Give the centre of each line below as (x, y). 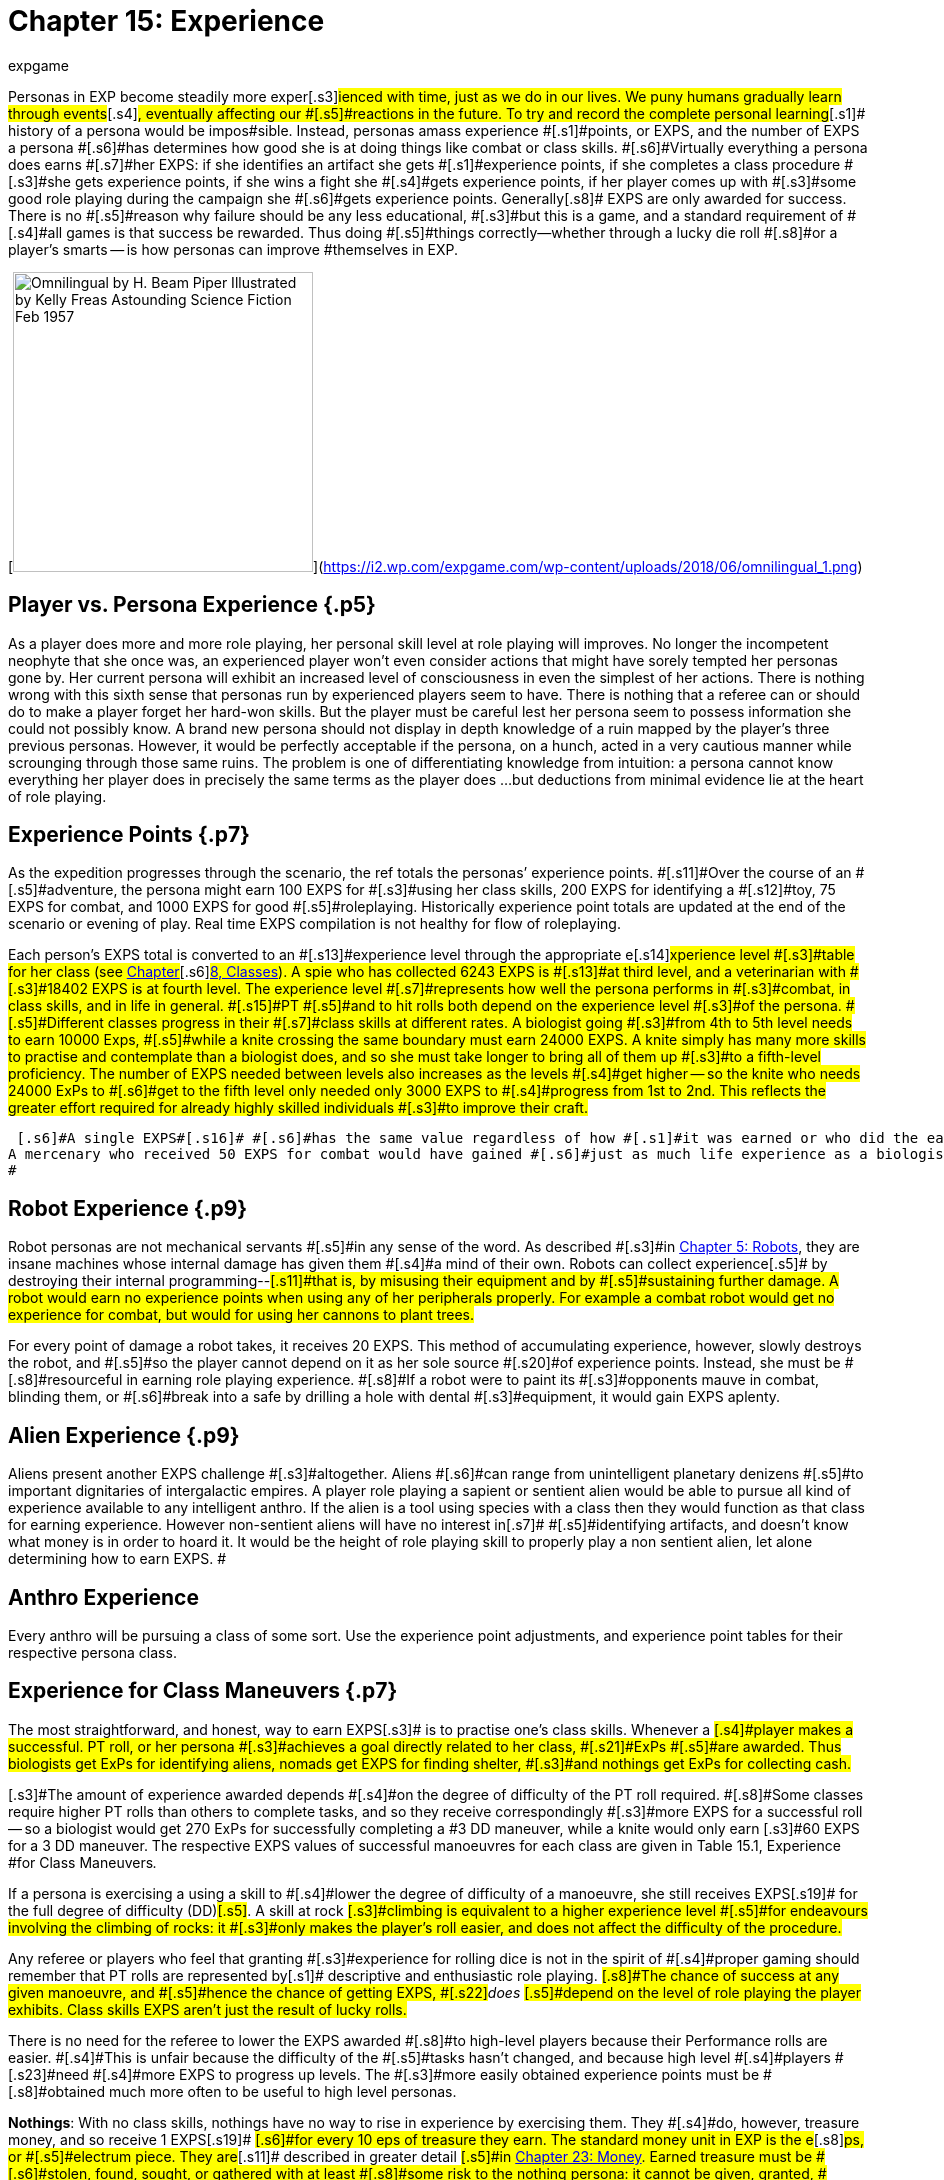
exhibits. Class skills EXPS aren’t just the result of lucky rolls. (207, 2009)
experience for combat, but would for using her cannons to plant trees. (241, 1315)
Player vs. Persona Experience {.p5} (192, 605)
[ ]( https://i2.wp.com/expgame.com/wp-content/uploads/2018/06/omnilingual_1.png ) (435, 566)
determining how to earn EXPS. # (117, 1559)
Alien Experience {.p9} (124, 1435)
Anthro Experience (103, 1597)
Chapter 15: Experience (166, 21)
